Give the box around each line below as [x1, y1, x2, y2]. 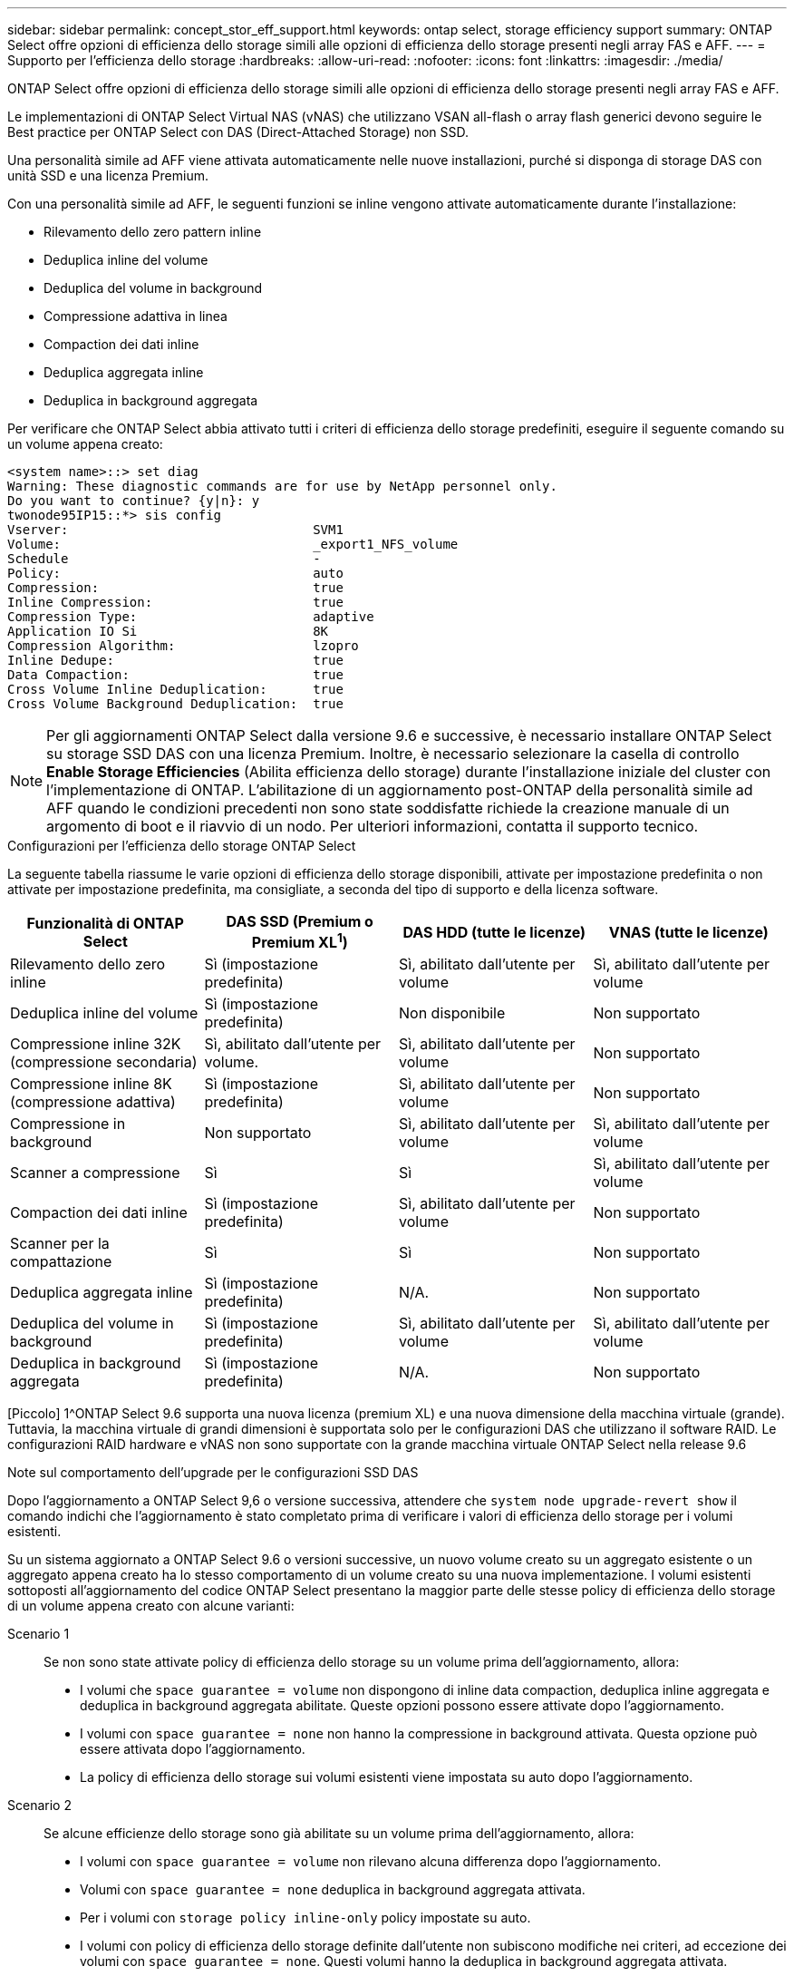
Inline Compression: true [7, 595, 344, 609]
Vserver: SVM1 [7, 522, 344, 537]
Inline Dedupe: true [7, 653, 344, 667]
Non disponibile [399, 1004, 506, 1023]
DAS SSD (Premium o [226, 912, 373, 930]
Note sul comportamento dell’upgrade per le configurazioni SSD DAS [7, 1465, 419, 1481]
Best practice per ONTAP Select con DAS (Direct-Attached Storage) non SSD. [7, 124, 470, 140]
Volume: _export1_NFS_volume [7, 537, 459, 551]
